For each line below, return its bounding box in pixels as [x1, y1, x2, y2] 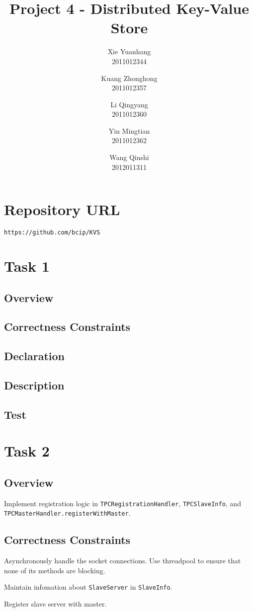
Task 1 [4, 256, 50, 276]
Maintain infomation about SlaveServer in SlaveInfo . [4, 582, 172, 592]
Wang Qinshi [109, 152, 149, 162]
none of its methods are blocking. [4, 565, 105, 575]
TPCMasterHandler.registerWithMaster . [4, 508, 131, 518]
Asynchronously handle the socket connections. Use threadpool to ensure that [4, 555, 241, 566]
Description [4, 377, 65, 392]
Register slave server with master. [4, 599, 107, 609]
